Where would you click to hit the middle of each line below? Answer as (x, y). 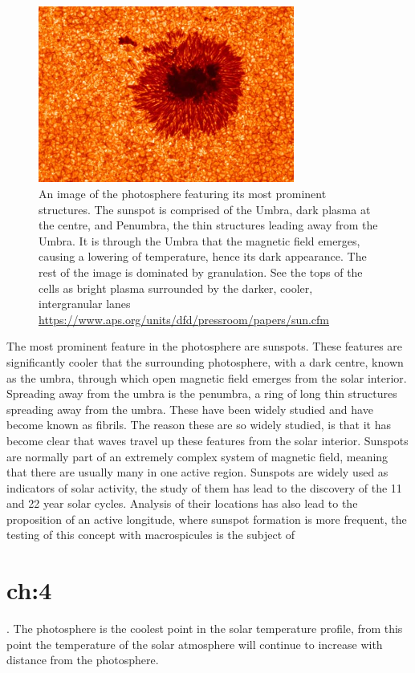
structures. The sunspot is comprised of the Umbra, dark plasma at (205, 209)
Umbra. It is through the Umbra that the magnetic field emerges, (199, 240)
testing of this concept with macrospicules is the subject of (151, 535)
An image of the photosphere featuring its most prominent (183, 193)
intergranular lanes (85, 304)
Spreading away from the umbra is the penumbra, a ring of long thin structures (202, 393)
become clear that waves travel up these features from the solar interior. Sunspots (207, 440)
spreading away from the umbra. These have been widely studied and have (190, 409)
